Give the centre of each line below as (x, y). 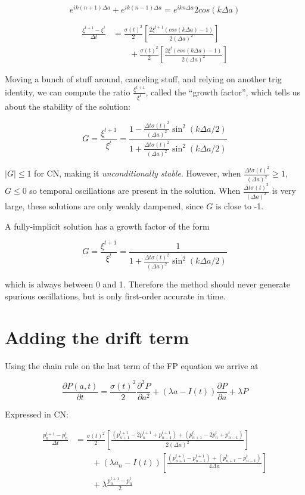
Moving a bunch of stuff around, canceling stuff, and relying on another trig (143, 79)
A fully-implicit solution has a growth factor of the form (107, 226)
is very (284, 191)
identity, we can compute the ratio (68, 92)
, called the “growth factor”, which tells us (223, 92)
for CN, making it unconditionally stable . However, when (138, 173)
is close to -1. (239, 205)
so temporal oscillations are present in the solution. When (135, 191)
